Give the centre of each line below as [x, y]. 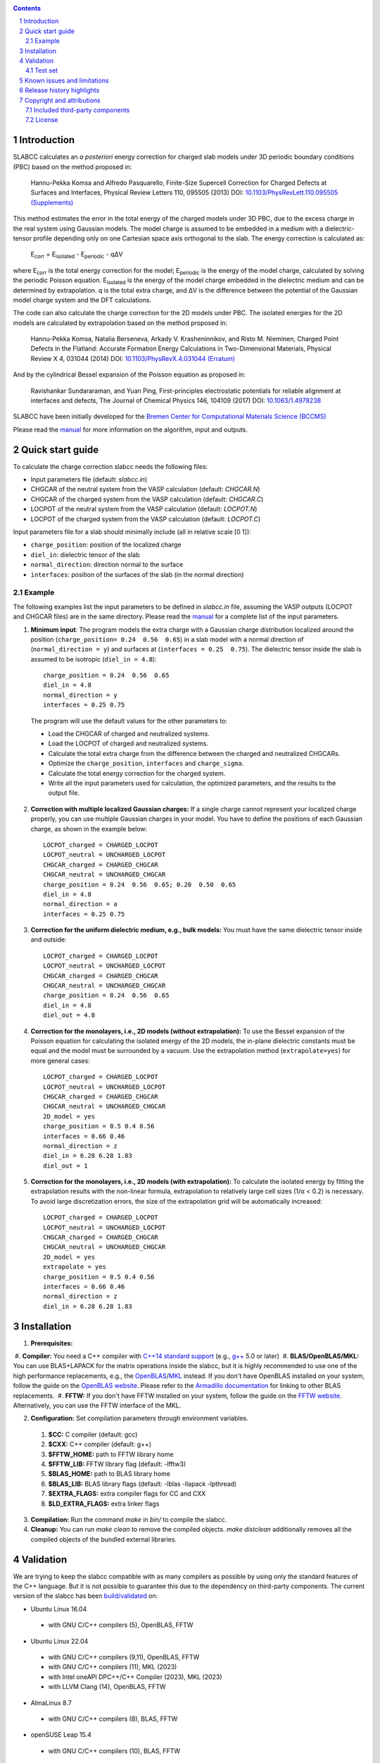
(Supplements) [52, 202]
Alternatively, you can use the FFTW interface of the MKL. [97, 1405]
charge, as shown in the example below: [89, 829]
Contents [27, 8]
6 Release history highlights [59, 90]
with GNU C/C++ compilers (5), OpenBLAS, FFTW [121, 1625]
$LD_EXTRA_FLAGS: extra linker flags [104, 1503]
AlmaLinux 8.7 [51, 1702]
